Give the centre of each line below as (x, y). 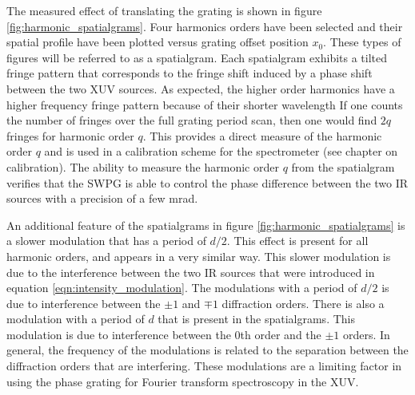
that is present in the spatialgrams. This (256, 319)
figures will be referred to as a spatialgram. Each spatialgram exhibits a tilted (197, 57)
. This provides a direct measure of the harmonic (262, 135)
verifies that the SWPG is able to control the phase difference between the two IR (207, 182)
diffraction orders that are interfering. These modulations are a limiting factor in (204, 366)
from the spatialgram (343, 166)
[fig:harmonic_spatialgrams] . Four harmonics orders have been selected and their (205, 26)
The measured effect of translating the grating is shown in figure (164, 10)
